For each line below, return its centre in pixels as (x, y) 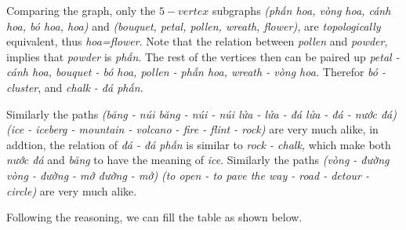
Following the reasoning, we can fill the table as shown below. (154, 217)
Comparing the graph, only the (81, 10)
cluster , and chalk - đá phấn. (75, 87)
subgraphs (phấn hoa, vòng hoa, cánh (301, 10)
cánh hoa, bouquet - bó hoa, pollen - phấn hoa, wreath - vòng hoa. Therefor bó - (196, 72)
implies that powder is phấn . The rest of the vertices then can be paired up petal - (203, 56)
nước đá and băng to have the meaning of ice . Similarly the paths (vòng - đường (198, 160)
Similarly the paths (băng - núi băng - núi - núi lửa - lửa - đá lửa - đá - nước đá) (201, 113)
